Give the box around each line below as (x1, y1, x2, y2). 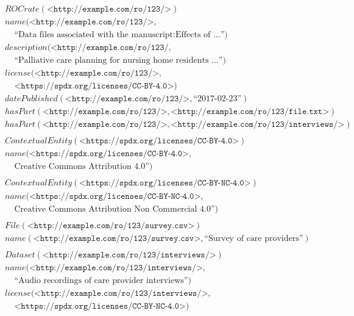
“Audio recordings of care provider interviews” (14, 276, 188, 285)
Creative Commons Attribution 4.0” (14, 162, 149, 171)
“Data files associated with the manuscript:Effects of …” (14, 31, 225, 40)
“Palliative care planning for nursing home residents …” (14, 56, 223, 65)
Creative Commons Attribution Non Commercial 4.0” (14, 204, 215, 214)
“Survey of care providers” (204, 234, 303, 243)
